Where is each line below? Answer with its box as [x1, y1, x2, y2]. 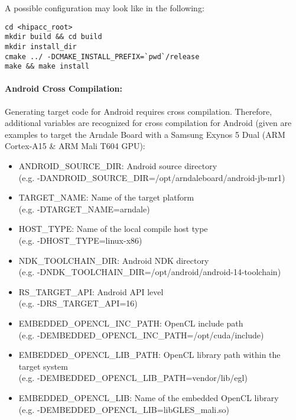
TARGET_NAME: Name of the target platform [18, 191, 194, 203]
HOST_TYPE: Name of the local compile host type [18, 222, 208, 235]
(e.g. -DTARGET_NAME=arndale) [18, 202, 150, 215]
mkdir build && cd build [5, 33, 102, 41]
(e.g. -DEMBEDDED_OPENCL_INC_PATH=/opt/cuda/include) [18, 328, 264, 341]
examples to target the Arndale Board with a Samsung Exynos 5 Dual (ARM [5, 128, 285, 140]
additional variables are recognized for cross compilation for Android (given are [5, 117, 292, 129]
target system [18, 360, 68, 372]
